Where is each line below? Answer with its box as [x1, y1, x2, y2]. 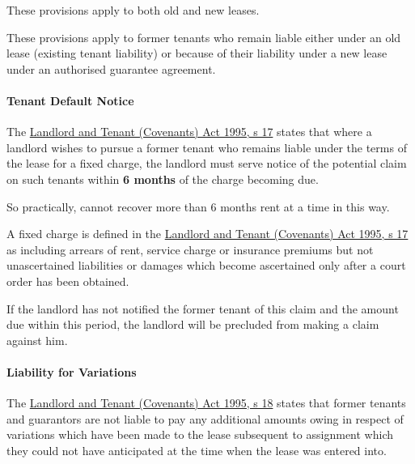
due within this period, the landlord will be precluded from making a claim [6, 316, 379, 333]
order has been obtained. [6, 272, 129, 289]
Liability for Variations [6, 363, 137, 380]
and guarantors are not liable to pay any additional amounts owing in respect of [6, 410, 404, 427]
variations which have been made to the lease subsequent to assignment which [6, 426, 394, 443]
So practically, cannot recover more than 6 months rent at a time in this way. [6, 198, 390, 215]
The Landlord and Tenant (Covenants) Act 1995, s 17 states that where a [6, 123, 372, 140]
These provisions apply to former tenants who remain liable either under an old [6, 28, 401, 45]
